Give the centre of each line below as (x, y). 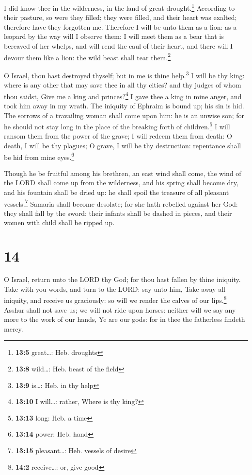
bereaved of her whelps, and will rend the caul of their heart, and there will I (118, 46)
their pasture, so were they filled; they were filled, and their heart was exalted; (120, 17)
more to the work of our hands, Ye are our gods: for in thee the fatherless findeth (125, 319)
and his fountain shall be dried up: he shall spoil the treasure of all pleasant (117, 192)
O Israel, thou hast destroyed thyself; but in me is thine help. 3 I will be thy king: (124, 74)
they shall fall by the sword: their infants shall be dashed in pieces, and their (118, 213)
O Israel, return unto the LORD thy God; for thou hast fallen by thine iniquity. (122, 279)
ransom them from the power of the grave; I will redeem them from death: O (118, 136)
